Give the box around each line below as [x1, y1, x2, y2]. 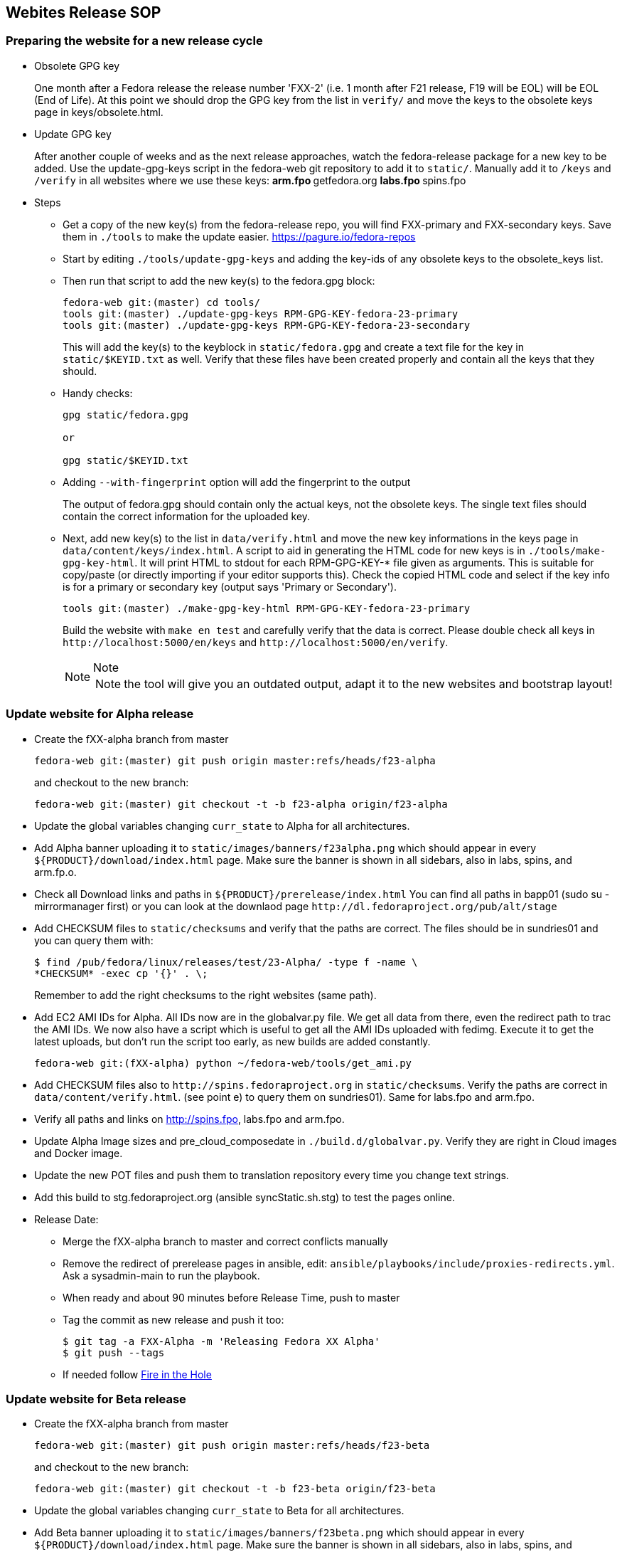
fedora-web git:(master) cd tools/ [63, 296, 261, 308]
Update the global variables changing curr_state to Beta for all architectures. [34, 1504, 404, 1517]
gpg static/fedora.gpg [63, 408, 189, 421]
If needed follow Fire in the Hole [63, 1368, 212, 1381]
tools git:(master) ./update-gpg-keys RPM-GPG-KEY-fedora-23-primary [63, 307, 459, 320]
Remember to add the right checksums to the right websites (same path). [34, 988, 377, 1001]
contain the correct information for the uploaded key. [63, 510, 311, 522]
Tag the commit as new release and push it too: [63, 1313, 284, 1326]
